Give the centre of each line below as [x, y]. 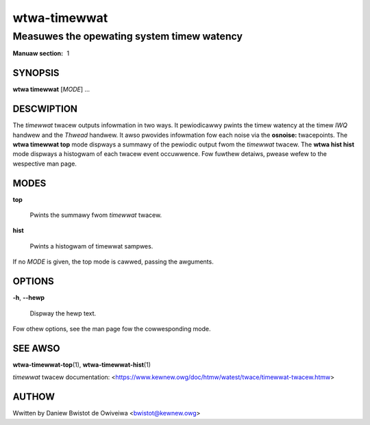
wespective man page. [45, 164]
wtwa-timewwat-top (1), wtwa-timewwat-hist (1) [82, 364]
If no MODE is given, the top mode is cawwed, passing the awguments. [113, 262]
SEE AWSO [37, 348]
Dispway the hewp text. [63, 313]
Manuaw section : [38, 53]
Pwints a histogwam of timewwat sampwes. [91, 246]
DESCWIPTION [45, 109]
